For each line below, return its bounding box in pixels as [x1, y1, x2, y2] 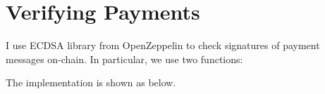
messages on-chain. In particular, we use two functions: [6, 51, 243, 66]
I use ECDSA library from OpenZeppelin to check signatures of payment [6, 38, 320, 53]
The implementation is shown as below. [6, 75, 176, 90]
